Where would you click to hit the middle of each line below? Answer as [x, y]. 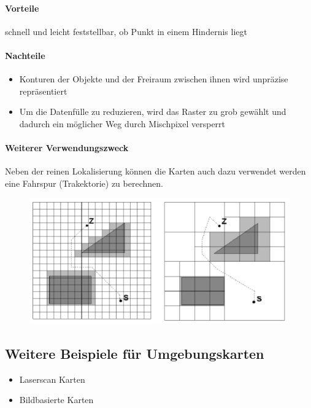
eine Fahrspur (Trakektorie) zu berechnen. [84, 183]
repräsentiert [43, 91]
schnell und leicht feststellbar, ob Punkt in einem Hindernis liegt [126, 31]
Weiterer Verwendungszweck [67, 148]
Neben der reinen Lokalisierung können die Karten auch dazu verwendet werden [155, 171]
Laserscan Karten [52, 379]
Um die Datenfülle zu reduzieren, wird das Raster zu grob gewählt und [153, 112]
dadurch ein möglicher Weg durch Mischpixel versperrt [122, 123]
